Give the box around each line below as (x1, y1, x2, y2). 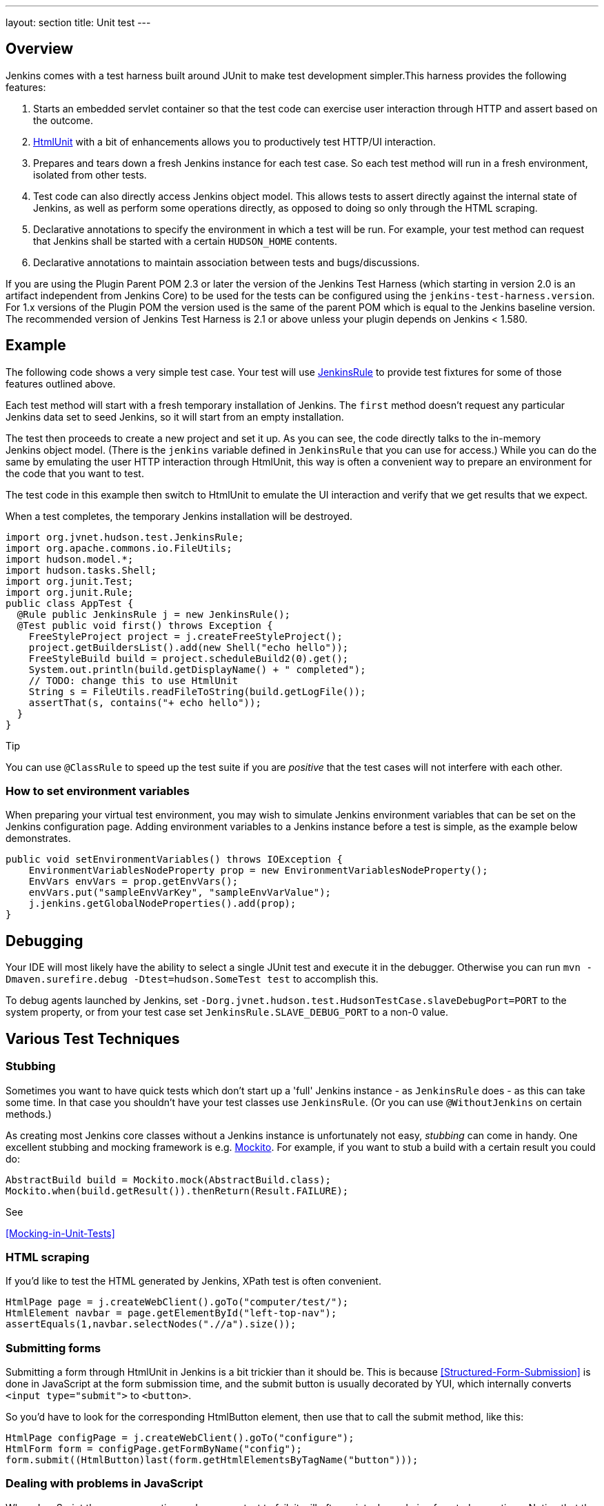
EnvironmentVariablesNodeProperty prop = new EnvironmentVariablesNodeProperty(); (28, 865, 488, 876)
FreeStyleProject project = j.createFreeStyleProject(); (28, 630, 343, 642)
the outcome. (33, 114, 93, 126)
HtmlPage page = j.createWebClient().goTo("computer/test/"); (6, 1296, 349, 1308)
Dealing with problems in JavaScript (6, 1476, 203, 1491)
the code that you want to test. (6, 467, 144, 479)
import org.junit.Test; (6, 575, 134, 587)
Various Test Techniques (6, 1030, 180, 1047)
